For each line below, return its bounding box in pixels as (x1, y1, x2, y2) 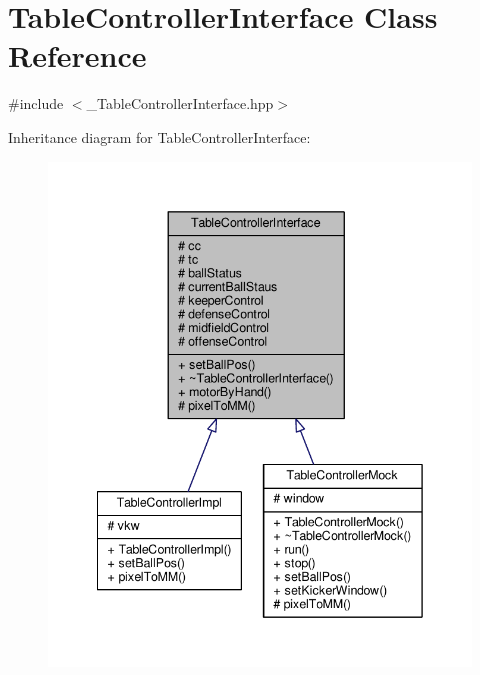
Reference (8, 35, 147, 76)
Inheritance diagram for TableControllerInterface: (8, 126, 311, 147)
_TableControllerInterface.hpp (86, 93, 274, 114)
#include (8, 93, 64, 114)
